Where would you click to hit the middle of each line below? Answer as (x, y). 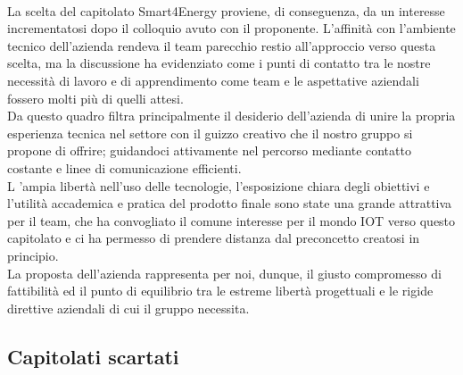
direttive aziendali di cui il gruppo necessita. (128, 308)
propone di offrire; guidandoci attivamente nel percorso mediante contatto (209, 150)
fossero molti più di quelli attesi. (95, 98)
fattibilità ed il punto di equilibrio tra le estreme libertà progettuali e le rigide (220, 291)
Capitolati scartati (93, 356)
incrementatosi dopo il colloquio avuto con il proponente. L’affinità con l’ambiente (231, 28)
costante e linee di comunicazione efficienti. (124, 167)
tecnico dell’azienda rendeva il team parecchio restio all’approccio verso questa (222, 45)
